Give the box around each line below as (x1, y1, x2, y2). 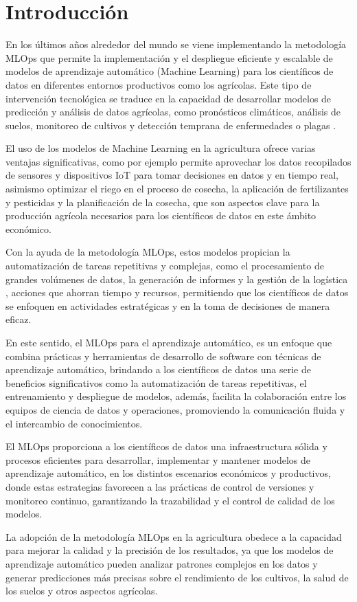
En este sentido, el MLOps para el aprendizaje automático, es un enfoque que (5, 335, 332, 349)
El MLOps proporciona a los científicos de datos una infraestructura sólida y (5, 439, 327, 454)
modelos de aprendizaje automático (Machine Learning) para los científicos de (5, 64, 334, 78)
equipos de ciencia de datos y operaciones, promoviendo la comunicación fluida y (5, 402, 345, 416)
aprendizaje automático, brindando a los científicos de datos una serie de (5, 362, 311, 377)
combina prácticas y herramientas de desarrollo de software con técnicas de (5, 348, 321, 363)
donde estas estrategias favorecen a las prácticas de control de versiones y (5, 479, 314, 493)
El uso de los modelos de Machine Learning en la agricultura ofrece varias (5, 141, 316, 155)
